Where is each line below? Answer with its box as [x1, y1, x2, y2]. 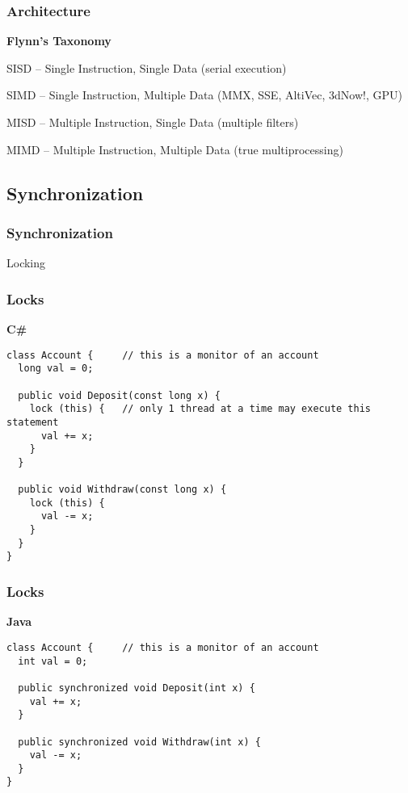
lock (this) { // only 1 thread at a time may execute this [29, 403, 372, 415]
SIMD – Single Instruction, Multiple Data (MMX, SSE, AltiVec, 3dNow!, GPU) [6, 86, 402, 103]
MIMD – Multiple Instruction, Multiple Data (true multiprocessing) [6, 141, 343, 157]
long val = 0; [18, 363, 94, 375]
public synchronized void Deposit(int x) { [18, 682, 255, 694]
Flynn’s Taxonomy [6, 32, 111, 49]
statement [6, 416, 59, 428]
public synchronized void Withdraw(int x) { [18, 736, 261, 748]
